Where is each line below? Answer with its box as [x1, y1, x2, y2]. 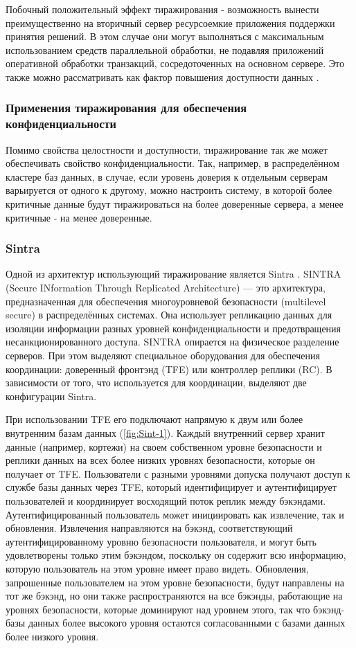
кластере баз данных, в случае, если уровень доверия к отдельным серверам [6, 169, 328, 183]
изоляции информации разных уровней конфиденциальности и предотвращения [6, 321, 341, 335]
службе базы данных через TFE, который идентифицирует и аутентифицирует [6, 480, 337, 494]
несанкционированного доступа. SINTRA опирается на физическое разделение [6, 334, 339, 349]
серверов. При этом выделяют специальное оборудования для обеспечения [6, 348, 320, 363]
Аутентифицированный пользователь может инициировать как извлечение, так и [6, 507, 344, 521]
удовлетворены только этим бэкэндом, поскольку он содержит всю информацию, [6, 548, 346, 562]
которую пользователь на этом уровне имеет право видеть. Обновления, [6, 561, 309, 575]
